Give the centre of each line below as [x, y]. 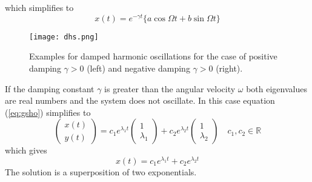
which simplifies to [39, 7]
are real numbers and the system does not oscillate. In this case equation [140, 100]
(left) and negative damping [138, 68]
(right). [229, 68]
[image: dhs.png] [64, 37]
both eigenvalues [277, 88]
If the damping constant [50, 88]
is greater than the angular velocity [170, 88]
